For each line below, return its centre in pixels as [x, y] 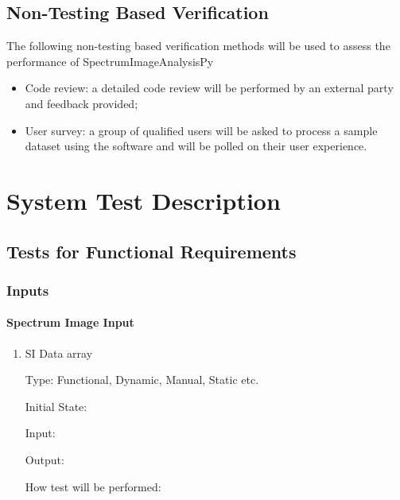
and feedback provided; [82, 103]
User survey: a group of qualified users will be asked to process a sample [201, 130]
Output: [45, 459]
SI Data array [59, 353]
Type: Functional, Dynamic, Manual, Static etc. [142, 380]
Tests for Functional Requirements [151, 251]
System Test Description [144, 200]
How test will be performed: [93, 486]
